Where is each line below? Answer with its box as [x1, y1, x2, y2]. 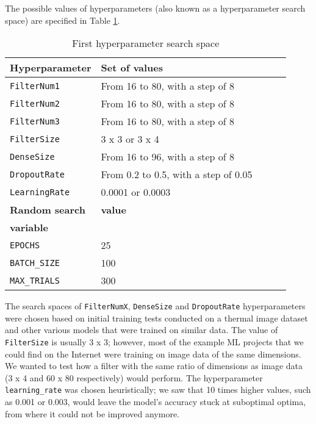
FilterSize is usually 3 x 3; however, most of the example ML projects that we [5, 336, 304, 348]
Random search [10, 203, 85, 217]
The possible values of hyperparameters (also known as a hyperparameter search [5, 2, 306, 14]
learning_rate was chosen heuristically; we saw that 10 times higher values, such [5, 383, 311, 396]
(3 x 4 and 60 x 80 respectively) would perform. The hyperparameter [5, 371, 263, 384]
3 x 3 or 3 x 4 [101, 132, 159, 146]
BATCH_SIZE [10, 257, 60, 268]
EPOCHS [10, 240, 40, 250]
